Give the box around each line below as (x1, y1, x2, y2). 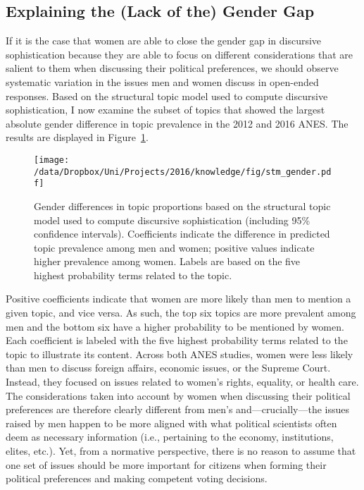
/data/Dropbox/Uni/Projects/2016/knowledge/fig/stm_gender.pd (34, 166, 332, 177)
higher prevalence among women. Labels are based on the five (34, 254, 301, 269)
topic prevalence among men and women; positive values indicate (34, 240, 315, 255)
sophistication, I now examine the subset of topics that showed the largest (6, 102, 325, 117)
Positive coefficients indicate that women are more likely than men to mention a (6, 291, 351, 306)
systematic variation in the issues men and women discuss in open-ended (6, 74, 319, 89)
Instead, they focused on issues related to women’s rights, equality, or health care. (6, 374, 359, 389)
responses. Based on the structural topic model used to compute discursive (6, 88, 328, 103)
